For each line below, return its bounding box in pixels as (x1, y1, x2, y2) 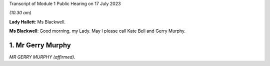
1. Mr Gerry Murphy (9, 41, 71, 49)
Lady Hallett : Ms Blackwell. (9, 19, 66, 25)
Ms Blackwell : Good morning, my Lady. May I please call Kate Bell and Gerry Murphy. (9, 28, 186, 34)
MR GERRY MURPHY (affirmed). (9, 54, 75, 60)
